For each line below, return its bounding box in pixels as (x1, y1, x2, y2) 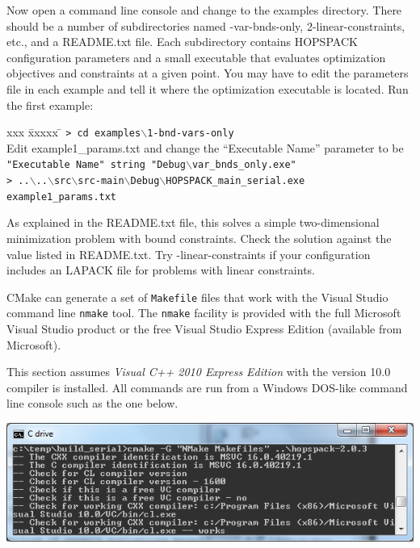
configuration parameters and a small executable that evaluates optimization (6, 48, 386, 65)
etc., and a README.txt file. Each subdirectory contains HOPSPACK (6, 33, 358, 50)
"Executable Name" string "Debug (6, 159, 186, 171)
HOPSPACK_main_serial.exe (166, 175, 305, 187)
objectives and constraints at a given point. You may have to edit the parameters (6, 65, 409, 82)
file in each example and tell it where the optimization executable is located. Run (6, 80, 409, 97)
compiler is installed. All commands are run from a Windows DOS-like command (6, 379, 408, 395)
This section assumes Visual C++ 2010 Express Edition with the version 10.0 (6, 363, 391, 380)
